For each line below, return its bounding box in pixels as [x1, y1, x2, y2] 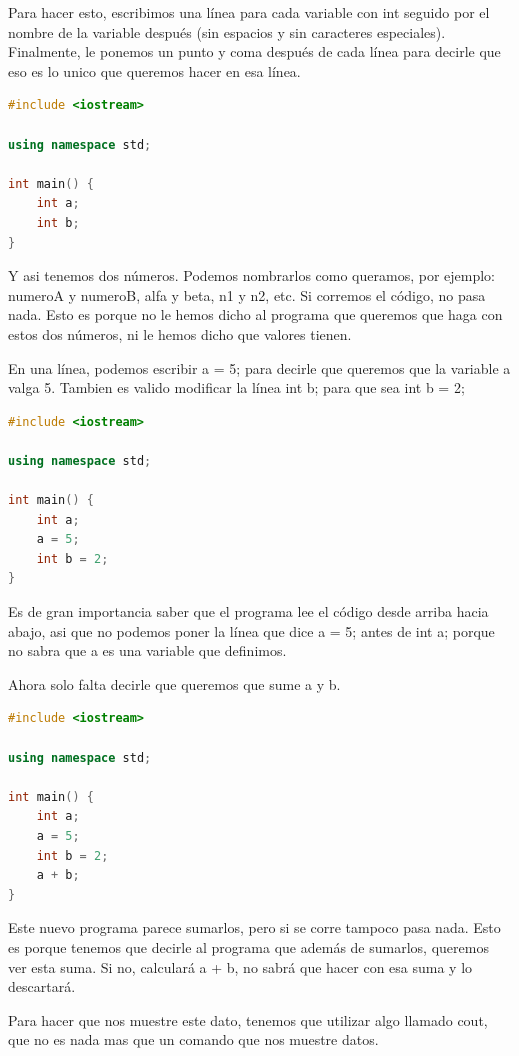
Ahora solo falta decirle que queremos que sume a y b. [8, 673, 341, 694]
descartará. [8, 976, 76, 997]
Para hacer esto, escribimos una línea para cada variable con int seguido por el [8, 2, 490, 22]
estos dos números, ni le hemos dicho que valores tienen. [8, 323, 352, 344]
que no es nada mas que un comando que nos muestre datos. [8, 1029, 379, 1050]
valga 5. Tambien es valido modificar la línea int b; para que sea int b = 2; [8, 377, 465, 398]
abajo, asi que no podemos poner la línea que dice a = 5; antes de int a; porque [8, 620, 495, 641]
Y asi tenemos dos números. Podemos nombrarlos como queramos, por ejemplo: [8, 265, 495, 286]
